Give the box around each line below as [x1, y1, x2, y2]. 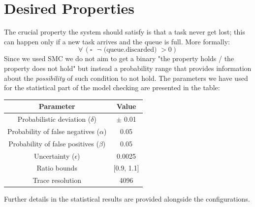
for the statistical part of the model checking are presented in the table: [4, 82, 220, 93]
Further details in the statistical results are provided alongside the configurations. [4, 194, 250, 204]
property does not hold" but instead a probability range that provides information [4, 63, 252, 73]
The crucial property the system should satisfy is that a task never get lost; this [4, 27, 245, 37]
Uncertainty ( [33, 150, 75, 161]
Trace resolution [32, 175, 82, 185]
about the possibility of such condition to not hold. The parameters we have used [4, 72, 248, 83]
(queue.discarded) [103, 46, 157, 54]
